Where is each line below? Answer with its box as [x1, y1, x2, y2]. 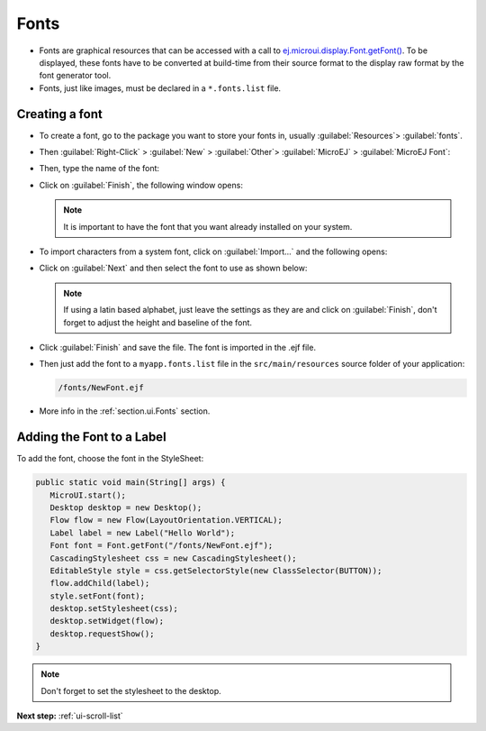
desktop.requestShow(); [49, 628, 155, 639]
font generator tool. [39, 70, 112, 81]
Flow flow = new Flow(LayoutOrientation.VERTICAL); [49, 515, 283, 525]
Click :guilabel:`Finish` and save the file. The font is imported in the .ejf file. [39, 342, 317, 352]
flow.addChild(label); [49, 578, 150, 589]
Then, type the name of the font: [39, 163, 160, 174]
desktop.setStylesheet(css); [49, 604, 179, 614]
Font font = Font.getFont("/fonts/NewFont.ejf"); [49, 541, 274, 551]
